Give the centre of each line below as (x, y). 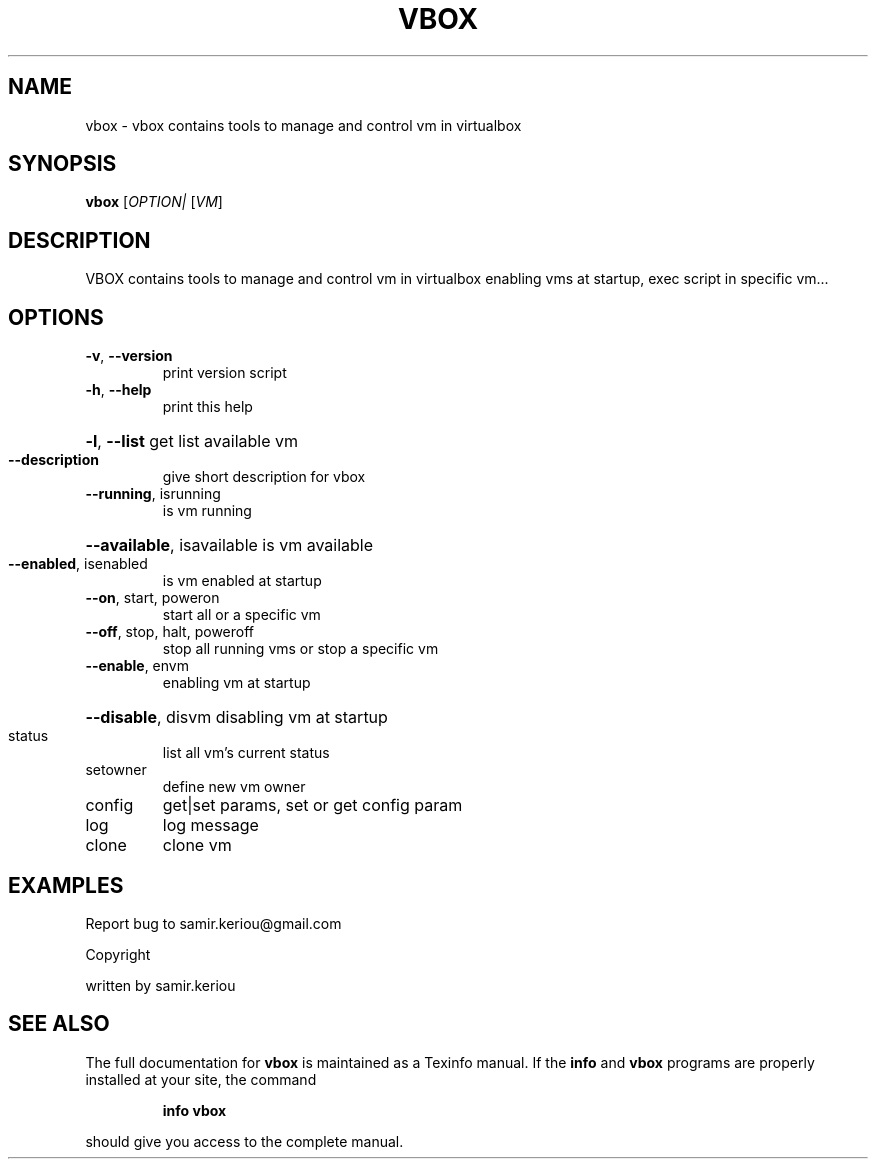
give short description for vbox (264, 477)
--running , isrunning (153, 494)
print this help (207, 407)
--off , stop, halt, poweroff (169, 632)
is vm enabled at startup (242, 581)
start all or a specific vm (241, 615)
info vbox (194, 1110)
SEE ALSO (59, 1024)
